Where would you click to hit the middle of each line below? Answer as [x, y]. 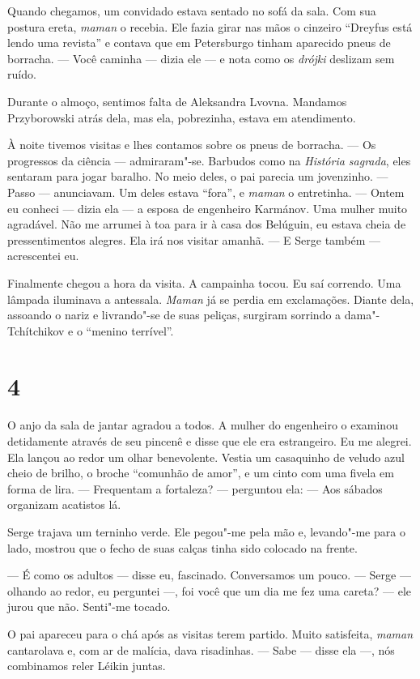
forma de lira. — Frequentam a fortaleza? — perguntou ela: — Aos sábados [195, 488]
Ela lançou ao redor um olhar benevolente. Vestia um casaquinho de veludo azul [206, 457]
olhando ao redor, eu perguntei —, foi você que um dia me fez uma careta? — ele [210, 590]
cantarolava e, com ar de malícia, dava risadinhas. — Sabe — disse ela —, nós [201, 649]
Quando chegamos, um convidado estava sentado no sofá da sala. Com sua [192, 11]
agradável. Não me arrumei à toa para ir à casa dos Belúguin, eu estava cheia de [207, 224]
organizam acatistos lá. [64, 504]
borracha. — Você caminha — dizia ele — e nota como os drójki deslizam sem [201, 58]
